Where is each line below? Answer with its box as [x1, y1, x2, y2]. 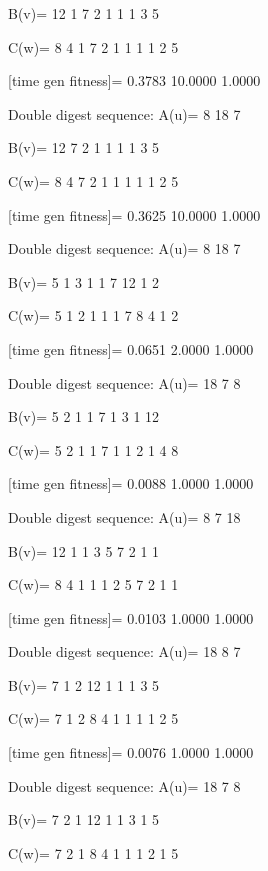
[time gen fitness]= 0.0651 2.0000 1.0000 [8, 338, 254, 359]
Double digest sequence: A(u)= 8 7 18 [8, 506, 241, 527]
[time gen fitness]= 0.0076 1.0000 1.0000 [8, 742, 254, 763]
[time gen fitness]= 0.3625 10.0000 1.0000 [8, 204, 261, 225]
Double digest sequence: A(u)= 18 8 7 [8, 641, 241, 662]
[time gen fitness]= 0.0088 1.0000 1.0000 [8, 473, 254, 494]
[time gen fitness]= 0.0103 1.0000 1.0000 [8, 607, 254, 628]
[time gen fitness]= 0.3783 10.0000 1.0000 [8, 70, 261, 91]
